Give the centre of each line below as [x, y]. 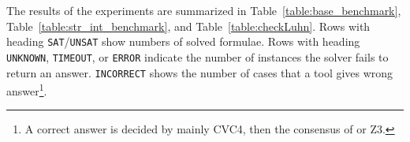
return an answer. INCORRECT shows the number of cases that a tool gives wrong [200, 72]
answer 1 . [27, 90]
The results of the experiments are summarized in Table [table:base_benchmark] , [204, 10]
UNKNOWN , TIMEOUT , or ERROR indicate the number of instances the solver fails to [198, 56]
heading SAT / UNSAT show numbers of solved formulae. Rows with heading [183, 41]
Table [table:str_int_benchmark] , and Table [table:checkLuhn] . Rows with [188, 26]
